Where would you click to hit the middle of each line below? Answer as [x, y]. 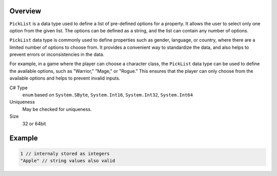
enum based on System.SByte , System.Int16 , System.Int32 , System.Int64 [108, 95]
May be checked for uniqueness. [57, 109]
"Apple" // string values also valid [68, 161]
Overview [25, 11]
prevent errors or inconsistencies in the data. [57, 54]
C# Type [18, 88]
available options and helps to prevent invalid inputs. [65, 78]
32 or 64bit [34, 124]
